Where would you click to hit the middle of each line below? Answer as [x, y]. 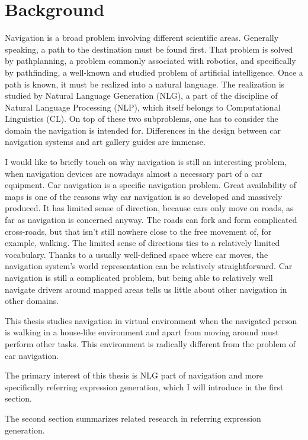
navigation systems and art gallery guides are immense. [105, 142]
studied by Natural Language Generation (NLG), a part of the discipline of [141, 96]
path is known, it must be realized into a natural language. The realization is [145, 84]
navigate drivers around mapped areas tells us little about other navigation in [146, 289]
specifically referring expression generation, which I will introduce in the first [144, 386]
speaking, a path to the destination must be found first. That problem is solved [149, 49]
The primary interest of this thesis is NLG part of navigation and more [134, 375]
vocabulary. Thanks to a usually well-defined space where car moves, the [137, 254]
